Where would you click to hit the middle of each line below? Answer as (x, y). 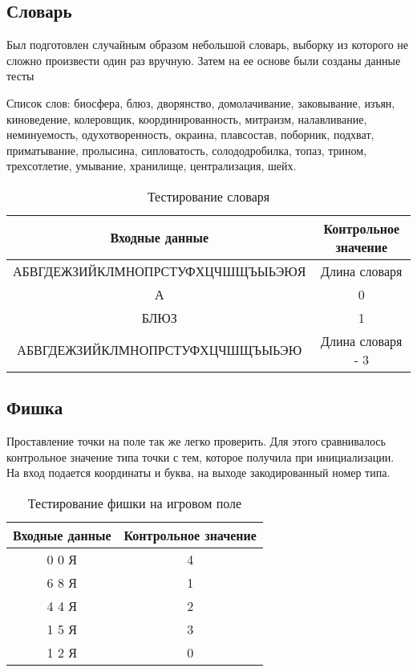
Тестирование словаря (208, 196)
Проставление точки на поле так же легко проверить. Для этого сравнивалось (196, 441)
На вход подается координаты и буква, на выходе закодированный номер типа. (198, 472)
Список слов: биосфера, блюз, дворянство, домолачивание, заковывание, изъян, (201, 102)
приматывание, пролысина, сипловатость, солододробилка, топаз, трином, (187, 150)
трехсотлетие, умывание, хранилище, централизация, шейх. (152, 166)
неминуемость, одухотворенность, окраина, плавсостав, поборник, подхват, (190, 134)
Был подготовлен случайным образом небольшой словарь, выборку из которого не (208, 45)
